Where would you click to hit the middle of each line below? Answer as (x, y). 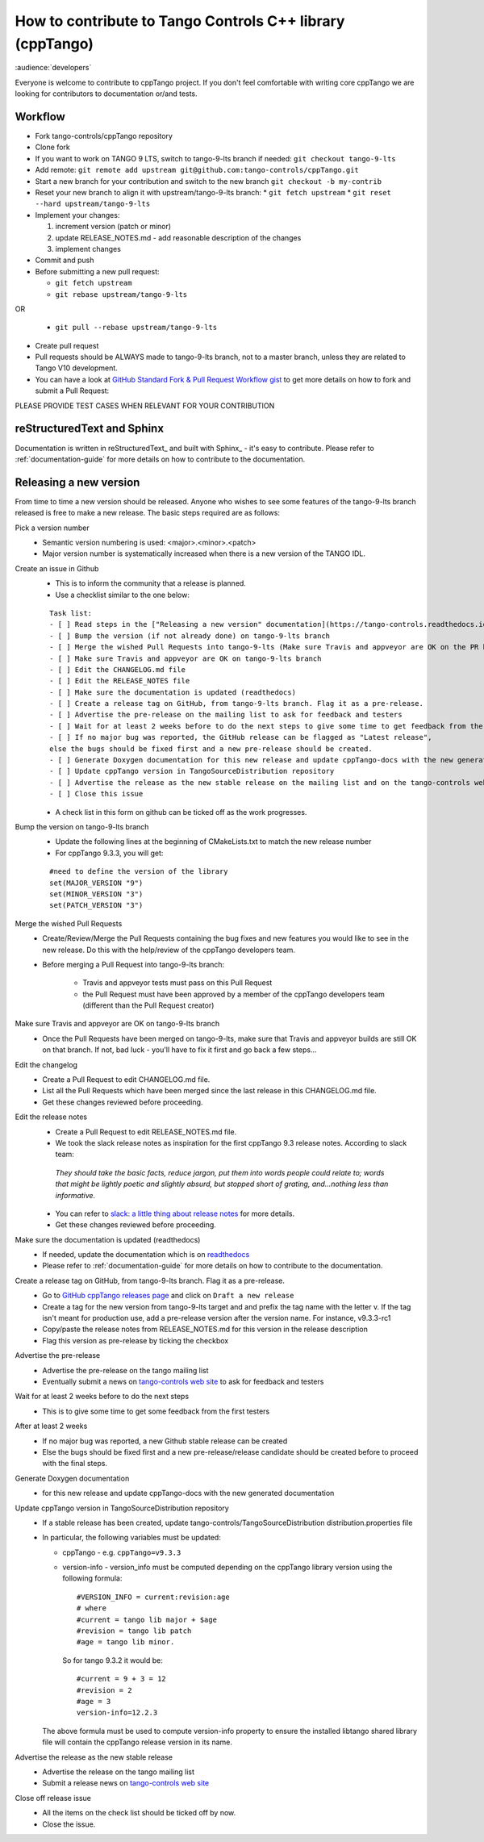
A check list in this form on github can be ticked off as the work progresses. (181, 812)
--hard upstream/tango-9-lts (93, 204)
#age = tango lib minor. (126, 1642)
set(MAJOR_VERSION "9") (96, 883)
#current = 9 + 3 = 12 (122, 1679)
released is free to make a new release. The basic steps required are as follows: (147, 513)
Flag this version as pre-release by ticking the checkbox (136, 1340)
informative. (75, 1195)
